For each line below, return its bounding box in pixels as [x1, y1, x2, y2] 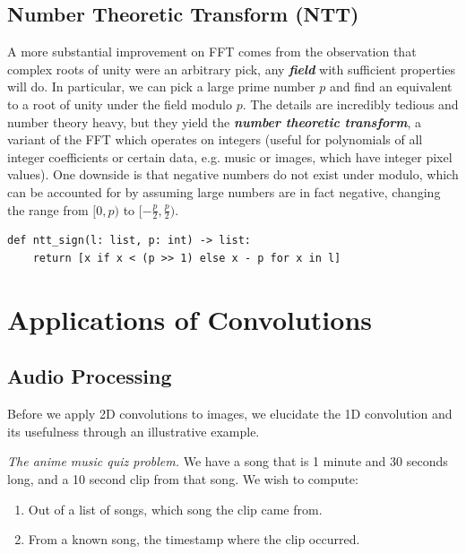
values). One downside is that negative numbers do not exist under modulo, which [7, 165, 459, 184]
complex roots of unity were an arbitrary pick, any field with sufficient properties [7, 59, 456, 78]
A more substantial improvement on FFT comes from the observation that [7, 42, 417, 61]
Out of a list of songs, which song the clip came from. [28, 499, 323, 518]
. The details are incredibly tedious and [242, 94, 459, 113]
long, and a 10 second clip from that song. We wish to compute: [7, 469, 358, 488]
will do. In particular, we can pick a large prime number [7, 77, 315, 96]
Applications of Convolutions [7, 300, 373, 337]
